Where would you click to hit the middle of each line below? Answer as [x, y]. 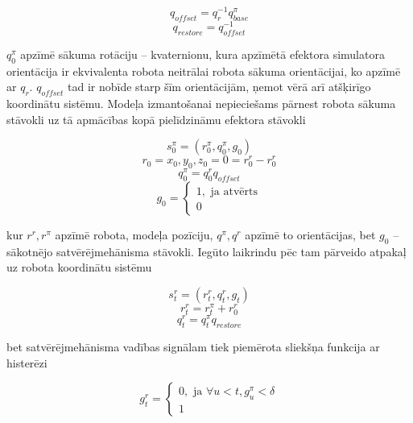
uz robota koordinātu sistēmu [79, 267]
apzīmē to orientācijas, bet [310, 234]
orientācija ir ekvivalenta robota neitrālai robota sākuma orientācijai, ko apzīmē [204, 70]
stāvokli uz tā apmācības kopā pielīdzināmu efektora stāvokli [156, 119]
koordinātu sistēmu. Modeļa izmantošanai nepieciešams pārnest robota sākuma [201, 103]
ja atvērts [234, 191]
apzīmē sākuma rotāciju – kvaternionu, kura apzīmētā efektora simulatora [202, 54]
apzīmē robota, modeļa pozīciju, [134, 234]
